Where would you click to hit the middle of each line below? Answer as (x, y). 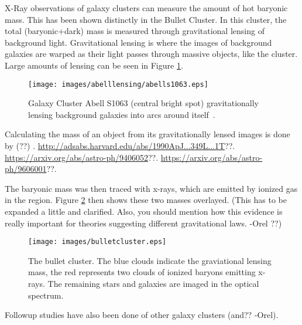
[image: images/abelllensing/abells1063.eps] (118, 84)
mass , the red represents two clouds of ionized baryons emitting (142, 272)
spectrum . (46, 295)
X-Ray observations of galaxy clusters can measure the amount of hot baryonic (146, 8)
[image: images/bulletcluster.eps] (97, 242)
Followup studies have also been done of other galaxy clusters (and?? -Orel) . (142, 315)
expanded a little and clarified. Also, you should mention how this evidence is (144, 211)
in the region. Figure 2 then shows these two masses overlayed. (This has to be (146, 200)
